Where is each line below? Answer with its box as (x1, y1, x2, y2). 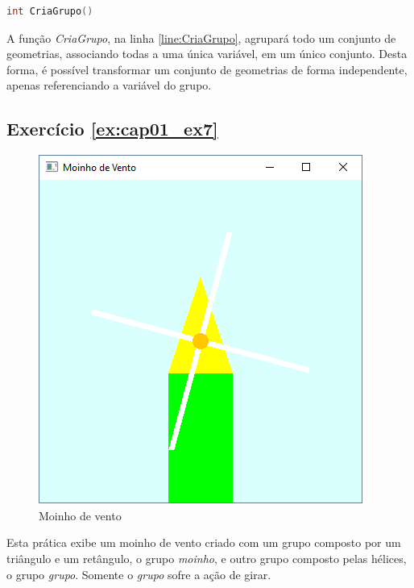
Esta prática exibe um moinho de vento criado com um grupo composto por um (6, 534, 401, 551)
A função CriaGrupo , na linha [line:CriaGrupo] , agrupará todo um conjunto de (6, 29, 396, 46)
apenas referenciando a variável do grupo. (6, 77, 212, 94)
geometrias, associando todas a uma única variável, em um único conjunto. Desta (6, 45, 408, 62)
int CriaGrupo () (6, 6, 93, 17)
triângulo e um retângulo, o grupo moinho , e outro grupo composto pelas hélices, (6, 549, 407, 566)
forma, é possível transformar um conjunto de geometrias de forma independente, (6, 60, 408, 77)
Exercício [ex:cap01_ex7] (6, 116, 218, 141)
